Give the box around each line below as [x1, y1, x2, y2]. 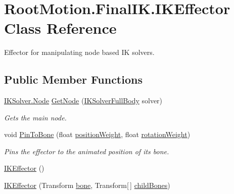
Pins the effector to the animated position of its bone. [4, 146, 169, 156]
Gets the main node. [4, 112, 67, 122]
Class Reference [4, 18, 117, 38]
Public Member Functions [4, 72, 143, 87]
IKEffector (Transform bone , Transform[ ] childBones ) [4, 180, 170, 190]
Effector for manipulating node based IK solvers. [4, 47, 155, 57]
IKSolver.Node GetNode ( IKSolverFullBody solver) [4, 95, 163, 106]
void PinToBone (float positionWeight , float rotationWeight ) [4, 129, 191, 140]
